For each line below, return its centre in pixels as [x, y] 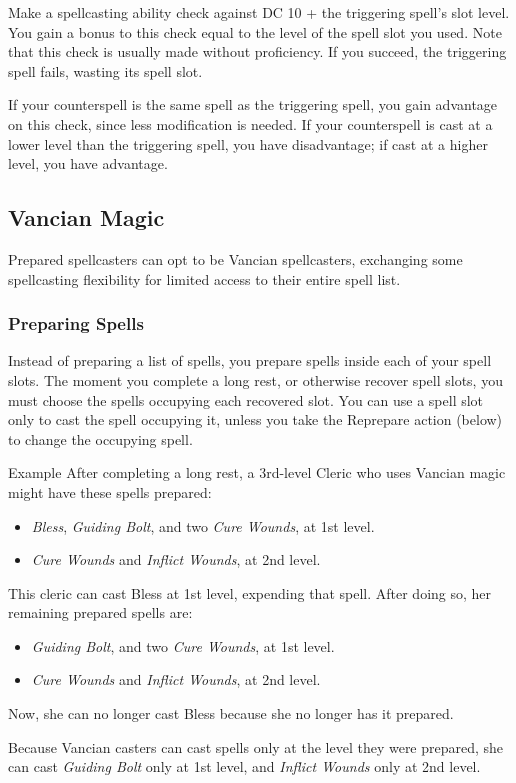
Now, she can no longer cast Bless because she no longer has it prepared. [231, 713]
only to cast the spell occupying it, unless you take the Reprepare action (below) [255, 419]
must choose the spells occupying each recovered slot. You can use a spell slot [246, 399]
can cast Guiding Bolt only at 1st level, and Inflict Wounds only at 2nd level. [244, 766]
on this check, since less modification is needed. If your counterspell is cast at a [250, 123]
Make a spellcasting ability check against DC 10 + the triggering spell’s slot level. [259, 12]
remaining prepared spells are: [100, 612]
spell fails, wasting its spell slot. [105, 70]
